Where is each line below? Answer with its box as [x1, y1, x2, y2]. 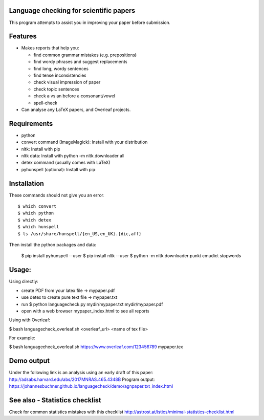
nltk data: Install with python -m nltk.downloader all [21, 153, 125, 159]
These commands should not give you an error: [9, 192, 105, 198]
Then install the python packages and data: [9, 242, 96, 248]
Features [9, 32, 37, 41]
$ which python [18, 210, 54, 216]
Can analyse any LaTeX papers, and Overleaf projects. [21, 107, 131, 112]
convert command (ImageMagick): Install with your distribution [21, 139, 148, 145]
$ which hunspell [18, 224, 59, 230]
